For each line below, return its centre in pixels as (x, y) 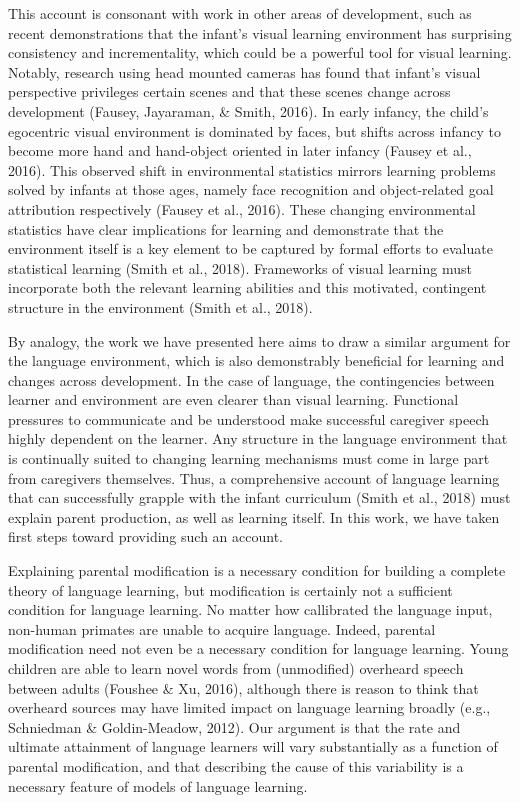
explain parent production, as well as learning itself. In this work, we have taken (254, 516)
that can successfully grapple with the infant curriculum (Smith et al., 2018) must (259, 497)
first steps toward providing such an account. (145, 536)
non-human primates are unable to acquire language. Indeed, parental (222, 628)
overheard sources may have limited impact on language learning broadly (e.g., (249, 707)
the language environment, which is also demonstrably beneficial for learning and (256, 360)
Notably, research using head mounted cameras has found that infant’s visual (244, 71)
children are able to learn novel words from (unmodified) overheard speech (236, 668)
